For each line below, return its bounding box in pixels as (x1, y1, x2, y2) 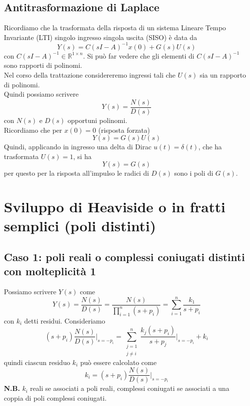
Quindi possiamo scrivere (4, 89, 79, 99)
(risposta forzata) (98, 124, 150, 135)
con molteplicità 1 (4, 264, 96, 279)
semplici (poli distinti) (4, 216, 156, 236)
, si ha (73, 151, 92, 161)
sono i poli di (174, 168, 213, 178)
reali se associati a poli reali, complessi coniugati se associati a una (30, 383, 230, 393)
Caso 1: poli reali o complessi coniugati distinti (4, 249, 245, 264)
